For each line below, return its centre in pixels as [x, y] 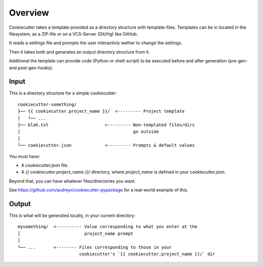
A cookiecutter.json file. [45, 165]
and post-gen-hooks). [31, 68]
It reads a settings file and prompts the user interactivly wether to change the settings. [96, 43]
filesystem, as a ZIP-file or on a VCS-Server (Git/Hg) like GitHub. [74, 34]
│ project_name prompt [75, 233]
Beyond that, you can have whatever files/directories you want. [72, 181]
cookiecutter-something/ [47, 104]
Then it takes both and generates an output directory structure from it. [79, 52]
